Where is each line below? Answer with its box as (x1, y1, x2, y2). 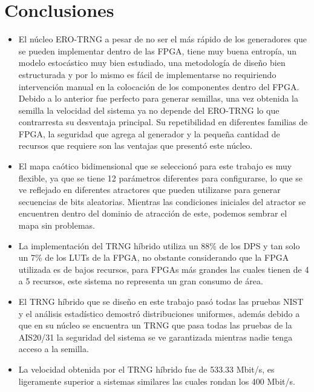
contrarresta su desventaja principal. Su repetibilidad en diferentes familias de (18, 116, 308, 128)
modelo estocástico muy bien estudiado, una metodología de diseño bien (18, 56, 286, 69)
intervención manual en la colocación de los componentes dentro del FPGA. (18, 80, 299, 93)
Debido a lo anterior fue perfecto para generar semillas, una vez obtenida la (18, 92, 298, 105)
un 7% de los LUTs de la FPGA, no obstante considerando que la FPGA (18, 251, 289, 264)
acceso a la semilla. (18, 342, 89, 355)
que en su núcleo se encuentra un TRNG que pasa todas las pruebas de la (18, 319, 292, 332)
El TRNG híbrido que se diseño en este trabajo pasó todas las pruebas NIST (18, 295, 304, 307)
